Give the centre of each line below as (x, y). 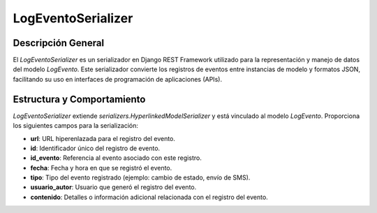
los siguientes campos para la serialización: (76, 126)
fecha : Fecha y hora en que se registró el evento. (101, 168)
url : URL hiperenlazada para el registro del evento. (103, 138)
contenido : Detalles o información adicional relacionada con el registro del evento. (149, 197)
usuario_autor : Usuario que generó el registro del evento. (113, 187)
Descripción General (59, 43)
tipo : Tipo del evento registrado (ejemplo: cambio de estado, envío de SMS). (140, 177)
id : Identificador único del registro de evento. (95, 148)
